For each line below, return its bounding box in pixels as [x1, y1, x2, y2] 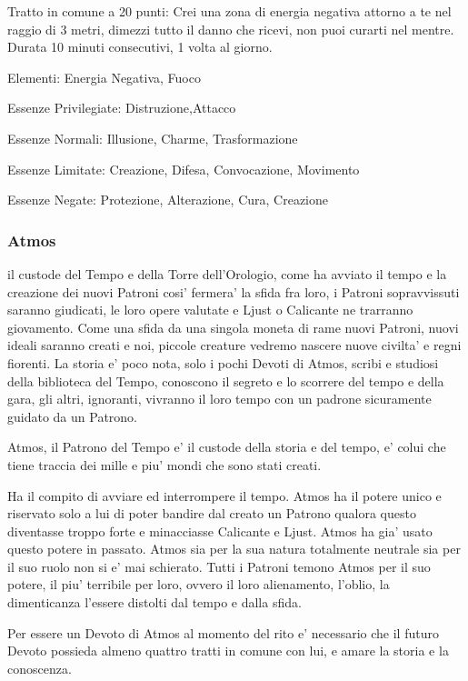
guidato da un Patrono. [7, 406, 137, 426]
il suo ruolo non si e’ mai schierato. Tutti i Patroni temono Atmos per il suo [7, 556, 431, 576]
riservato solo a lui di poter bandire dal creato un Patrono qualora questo [7, 504, 416, 523]
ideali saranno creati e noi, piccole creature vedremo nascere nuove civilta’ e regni [7, 335, 462, 355]
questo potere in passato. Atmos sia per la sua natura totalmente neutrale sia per [7, 539, 461, 558]
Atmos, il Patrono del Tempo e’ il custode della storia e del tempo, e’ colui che [7, 437, 446, 456]
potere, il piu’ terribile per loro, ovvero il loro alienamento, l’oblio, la [7, 575, 390, 594]
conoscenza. [7, 658, 72, 677]
